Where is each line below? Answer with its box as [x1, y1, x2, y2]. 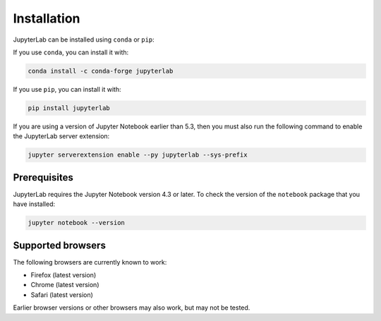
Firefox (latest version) [30, 271, 97, 279]
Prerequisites [13, 171, 73, 183]
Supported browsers [13, 239, 106, 251]
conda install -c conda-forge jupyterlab [28, 67, 174, 75]
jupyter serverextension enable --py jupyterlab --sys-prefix [28, 151, 248, 159]
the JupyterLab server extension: [13, 132, 110, 140]
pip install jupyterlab [28, 104, 111, 112]
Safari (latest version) [30, 290, 93, 299]
